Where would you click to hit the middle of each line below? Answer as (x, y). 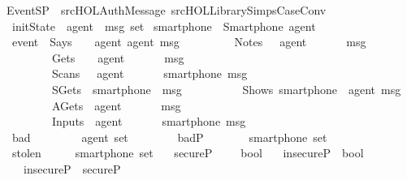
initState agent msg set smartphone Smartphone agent (164, 26)
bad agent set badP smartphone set (169, 137)
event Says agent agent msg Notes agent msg (189, 42)
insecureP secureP (72, 168)
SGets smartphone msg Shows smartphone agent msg (226, 89)
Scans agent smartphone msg (149, 73)
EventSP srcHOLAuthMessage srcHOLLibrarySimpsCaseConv (166, 10)
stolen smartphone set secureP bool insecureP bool (188, 153)
